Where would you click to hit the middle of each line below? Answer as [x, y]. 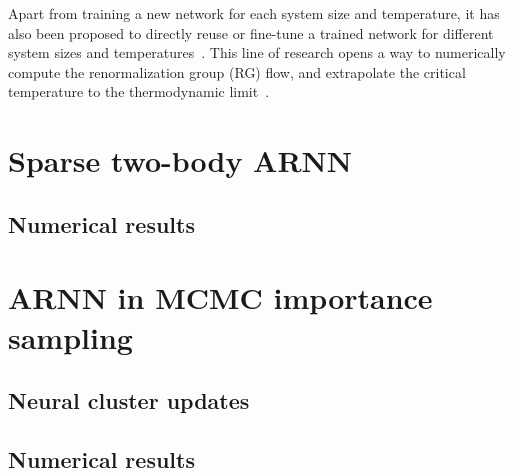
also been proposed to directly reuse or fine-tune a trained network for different [251, 32]
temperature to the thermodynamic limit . [139, 91]
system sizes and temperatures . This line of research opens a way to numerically [257, 52]
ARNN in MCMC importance [220, 297]
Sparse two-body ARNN [180, 160]
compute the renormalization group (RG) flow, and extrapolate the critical [237, 71]
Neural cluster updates [129, 400]
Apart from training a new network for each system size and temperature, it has [254, 13]
